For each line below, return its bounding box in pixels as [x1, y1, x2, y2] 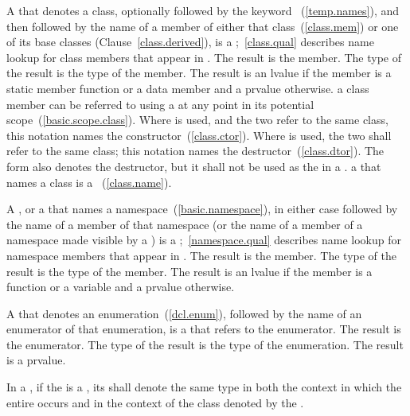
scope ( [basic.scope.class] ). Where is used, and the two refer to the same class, [6, 111, 389, 128]
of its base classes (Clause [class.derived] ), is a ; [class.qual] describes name [6, 33, 374, 50]
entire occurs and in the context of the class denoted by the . [6, 394, 304, 410]
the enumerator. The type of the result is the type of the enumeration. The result [6, 336, 404, 352]
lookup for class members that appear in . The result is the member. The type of [6, 49, 401, 65]
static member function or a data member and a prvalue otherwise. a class [6, 80, 369, 96]
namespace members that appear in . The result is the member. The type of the [6, 247, 397, 263]
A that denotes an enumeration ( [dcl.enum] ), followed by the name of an [6, 305, 362, 321]
